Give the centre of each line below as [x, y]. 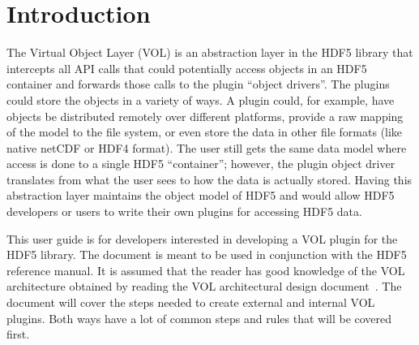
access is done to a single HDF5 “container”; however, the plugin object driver [201, 164]
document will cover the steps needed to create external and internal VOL [191, 302]
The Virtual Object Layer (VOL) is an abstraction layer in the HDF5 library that [210, 52]
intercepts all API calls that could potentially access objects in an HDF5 [187, 68]
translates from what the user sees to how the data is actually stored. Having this [209, 179]
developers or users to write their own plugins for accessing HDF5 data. [184, 211]
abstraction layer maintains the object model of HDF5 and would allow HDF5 [201, 195]
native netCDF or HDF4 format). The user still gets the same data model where [207, 147]
